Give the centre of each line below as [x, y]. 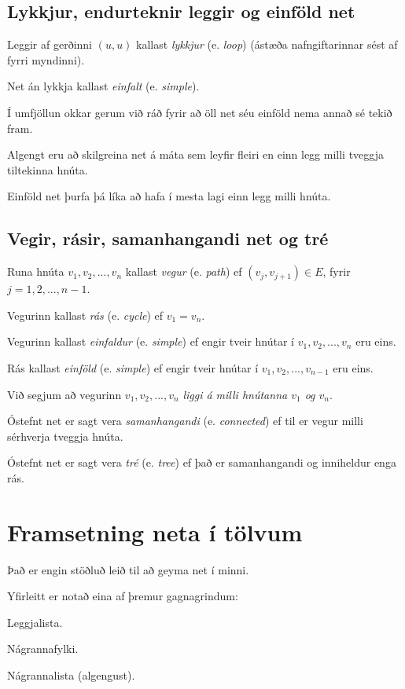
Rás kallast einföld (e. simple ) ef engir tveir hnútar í [133, 367]
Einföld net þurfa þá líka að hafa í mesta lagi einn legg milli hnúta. [169, 196]
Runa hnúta [36, 271]
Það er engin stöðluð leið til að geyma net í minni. [128, 569]
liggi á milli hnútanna [235, 394]
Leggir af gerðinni [50, 44]
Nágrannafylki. [43, 649]
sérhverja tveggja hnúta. [65, 436]
